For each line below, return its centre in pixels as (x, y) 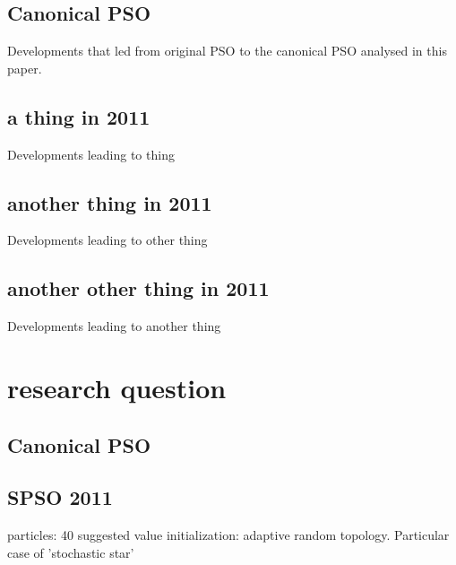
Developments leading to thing (91, 154)
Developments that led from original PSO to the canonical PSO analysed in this (227, 51)
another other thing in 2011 (138, 288)
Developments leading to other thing (108, 240)
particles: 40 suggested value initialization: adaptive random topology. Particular (228, 535)
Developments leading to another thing (114, 326)
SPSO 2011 (60, 497)
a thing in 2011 (79, 116)
